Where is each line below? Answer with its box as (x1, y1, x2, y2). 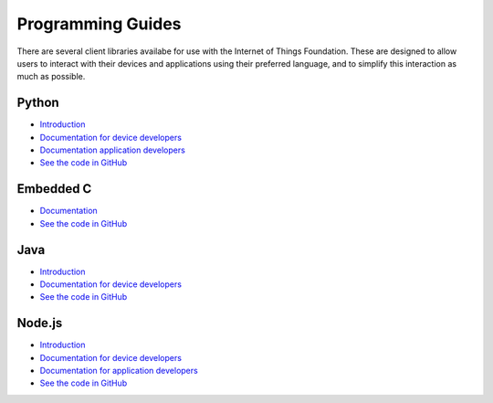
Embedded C (16, 181, 92, 196)
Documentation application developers (39, 144, 186, 155)
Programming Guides (16, 14, 182, 34)
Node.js (16, 315, 63, 331)
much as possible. (16, 71, 86, 82)
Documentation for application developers (39, 366, 198, 376)
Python (16, 95, 59, 111)
